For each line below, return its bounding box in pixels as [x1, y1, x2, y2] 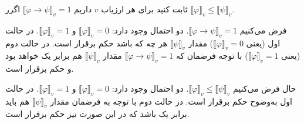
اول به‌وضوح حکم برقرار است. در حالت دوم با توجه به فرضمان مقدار [50, 95, 292, 107]
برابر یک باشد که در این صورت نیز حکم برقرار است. [5, 108, 190, 120]
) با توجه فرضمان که [175, 49, 248, 62]
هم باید [5, 95, 29, 107]
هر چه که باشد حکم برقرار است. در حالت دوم [5, 36, 167, 49]
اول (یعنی [246, 36, 281, 49]
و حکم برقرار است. [5, 62, 74, 75]
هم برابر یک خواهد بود [5, 49, 82, 62]
